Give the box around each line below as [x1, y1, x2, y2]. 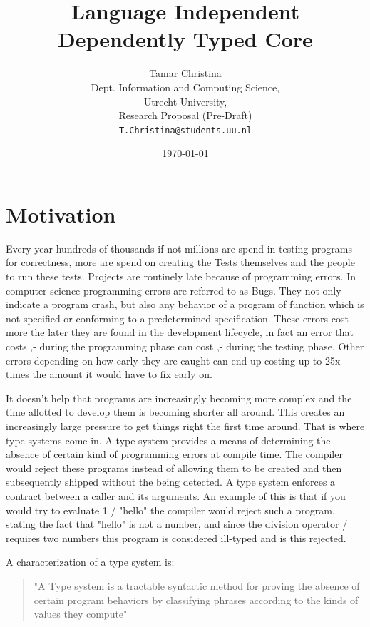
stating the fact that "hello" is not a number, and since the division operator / [6, 516, 348, 531]
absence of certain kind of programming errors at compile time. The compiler [6, 447, 343, 462]
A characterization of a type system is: [6, 554, 175, 569]
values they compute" [34, 606, 128, 621]
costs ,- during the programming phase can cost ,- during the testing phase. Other [6, 339, 364, 354]
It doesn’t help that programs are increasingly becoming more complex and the [6, 390, 352, 405]
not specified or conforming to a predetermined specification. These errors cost [6, 310, 349, 325]
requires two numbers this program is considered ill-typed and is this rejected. [6, 530, 346, 545]
